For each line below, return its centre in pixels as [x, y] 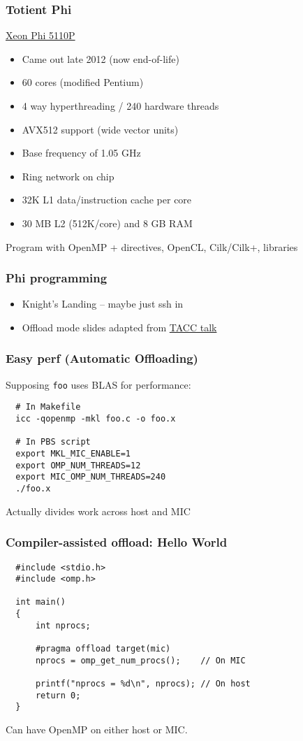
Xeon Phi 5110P [40, 35]
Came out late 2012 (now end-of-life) [101, 58]
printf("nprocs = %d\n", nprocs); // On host [143, 684]
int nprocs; [63, 625]
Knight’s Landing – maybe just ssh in [103, 304]
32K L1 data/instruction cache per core [107, 200]
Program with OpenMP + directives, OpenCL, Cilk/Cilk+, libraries [152, 246]
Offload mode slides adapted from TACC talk [119, 327]
